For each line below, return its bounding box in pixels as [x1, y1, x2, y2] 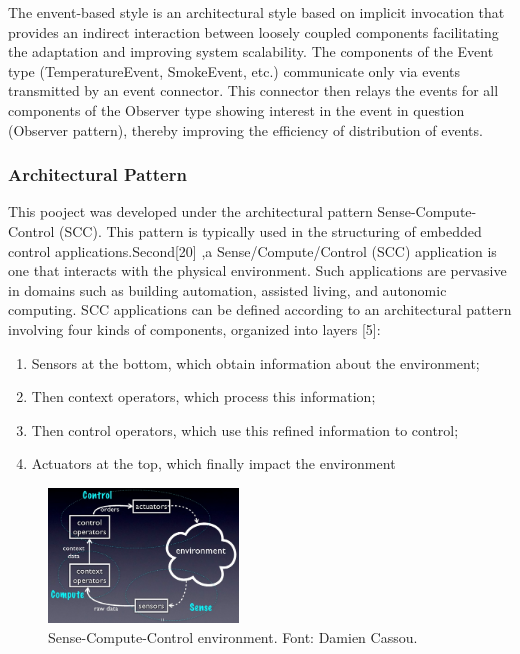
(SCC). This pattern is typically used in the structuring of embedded [58, 220, 482, 241]
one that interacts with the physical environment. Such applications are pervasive [8, 260, 507, 281]
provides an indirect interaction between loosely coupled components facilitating [8, 21, 499, 42]
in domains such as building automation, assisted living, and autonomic [8, 279, 447, 300]
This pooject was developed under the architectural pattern [8, 201, 373, 222]
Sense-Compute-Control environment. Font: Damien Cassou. [48, 627, 418, 648]
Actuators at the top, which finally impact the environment [31, 453, 396, 474]
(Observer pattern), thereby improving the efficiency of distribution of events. [8, 119, 483, 140]
